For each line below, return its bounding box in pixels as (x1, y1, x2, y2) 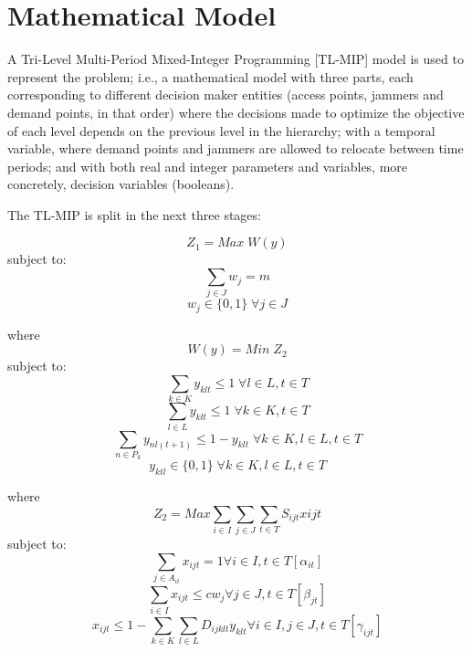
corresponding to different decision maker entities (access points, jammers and (7, 85, 444, 104)
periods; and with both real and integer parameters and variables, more (7, 156, 408, 175)
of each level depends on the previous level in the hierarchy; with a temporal (7, 121, 435, 140)
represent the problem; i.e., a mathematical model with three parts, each (7, 67, 414, 86)
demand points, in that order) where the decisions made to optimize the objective (7, 102, 465, 121)
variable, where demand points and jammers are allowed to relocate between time (7, 139, 464, 158)
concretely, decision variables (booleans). (7, 174, 235, 194)
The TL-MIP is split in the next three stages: (7, 205, 261, 224)
